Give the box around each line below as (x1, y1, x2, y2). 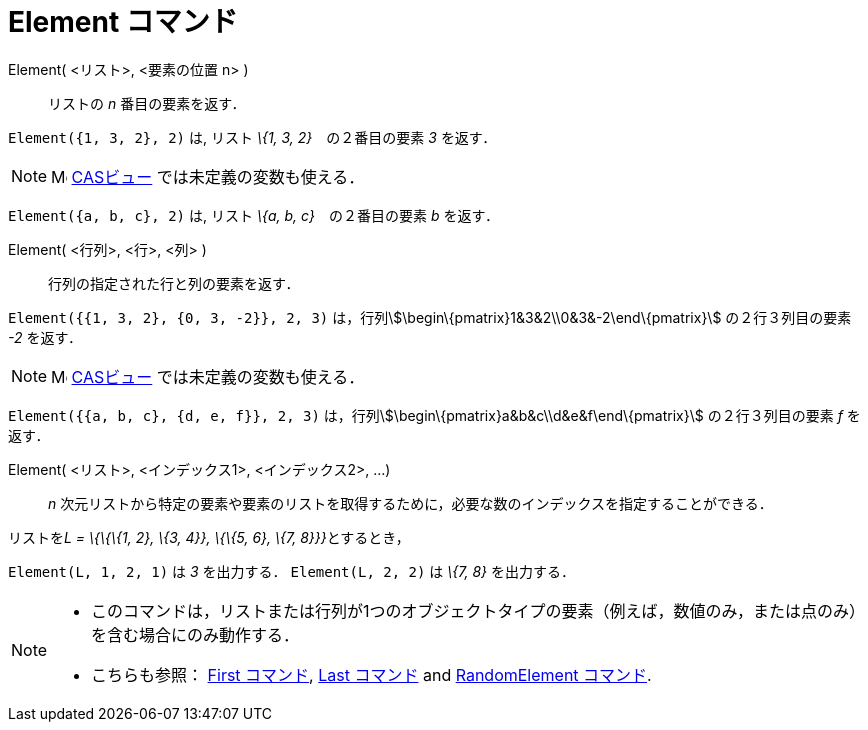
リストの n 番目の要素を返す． (48, 94, 246, 112)
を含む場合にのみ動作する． (91, 624, 300, 645)
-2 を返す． (8, 328, 82, 346)
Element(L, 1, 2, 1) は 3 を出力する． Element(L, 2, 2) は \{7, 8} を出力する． (8, 562, 575, 580)
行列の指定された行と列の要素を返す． (48, 274, 300, 292)
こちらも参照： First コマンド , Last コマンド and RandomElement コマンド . (91, 664, 652, 685)
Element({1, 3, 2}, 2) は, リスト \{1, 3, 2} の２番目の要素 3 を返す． (8, 128, 497, 146)
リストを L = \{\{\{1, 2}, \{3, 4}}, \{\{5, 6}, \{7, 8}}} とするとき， (8, 528, 410, 546)
